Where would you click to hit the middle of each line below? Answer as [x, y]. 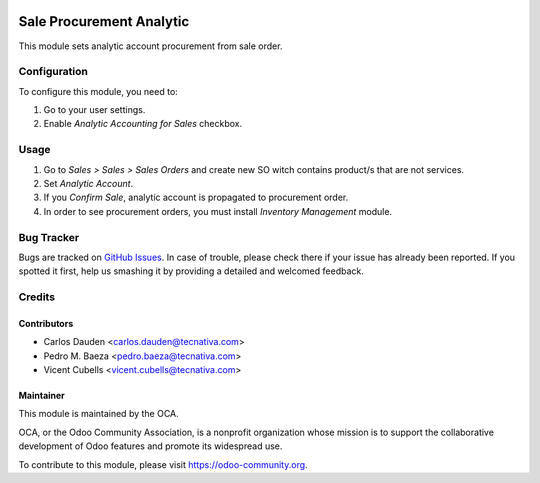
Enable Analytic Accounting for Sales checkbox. [143, 124]
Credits [36, 297]
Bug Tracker [49, 237]
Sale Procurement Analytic [104, 21]
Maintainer [41, 396]
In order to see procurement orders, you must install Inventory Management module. [218, 211]
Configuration [53, 72]
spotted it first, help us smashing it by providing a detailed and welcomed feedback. [191, 271]
